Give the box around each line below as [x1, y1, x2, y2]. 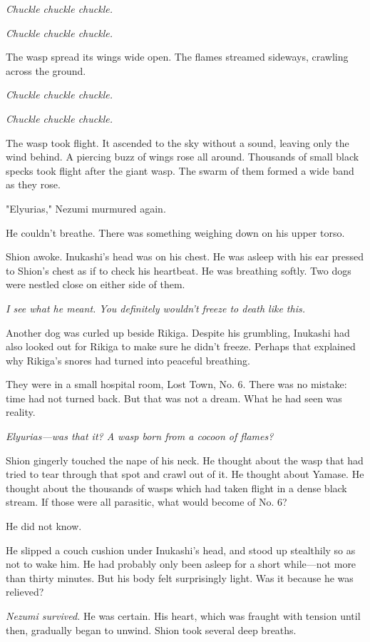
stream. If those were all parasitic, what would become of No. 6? [6, 494, 287, 509]
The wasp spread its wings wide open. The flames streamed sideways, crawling [6, 49, 349, 64]
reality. [6, 404, 36, 419]
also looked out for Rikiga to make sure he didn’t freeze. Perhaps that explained [6, 339, 356, 354]
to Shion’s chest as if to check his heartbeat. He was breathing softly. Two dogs [6, 263, 351, 277]
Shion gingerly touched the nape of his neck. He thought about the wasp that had [6, 452, 364, 467]
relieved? [6, 584, 44, 599]
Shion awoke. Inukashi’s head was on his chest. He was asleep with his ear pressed [6, 249, 364, 264]
